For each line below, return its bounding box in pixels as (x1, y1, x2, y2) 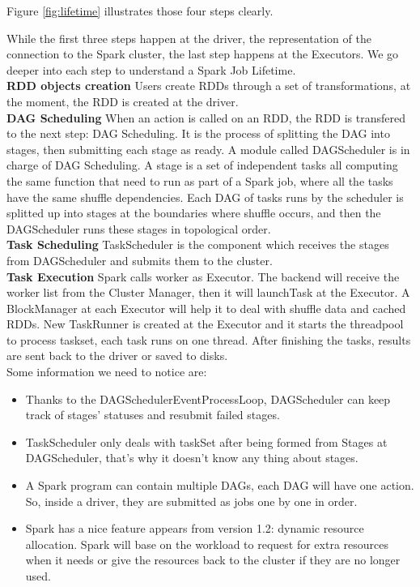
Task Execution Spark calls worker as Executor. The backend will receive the (6, 268, 400, 285)
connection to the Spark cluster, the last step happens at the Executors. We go (6, 45, 399, 62)
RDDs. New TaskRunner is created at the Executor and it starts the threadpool (6, 315, 404, 332)
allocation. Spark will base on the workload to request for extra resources (25, 535, 388, 552)
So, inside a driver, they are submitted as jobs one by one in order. (25, 492, 358, 509)
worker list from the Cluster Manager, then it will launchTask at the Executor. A (6, 284, 410, 301)
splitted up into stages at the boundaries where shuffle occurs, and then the (6, 204, 381, 221)
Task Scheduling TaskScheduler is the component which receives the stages (6, 236, 389, 253)
